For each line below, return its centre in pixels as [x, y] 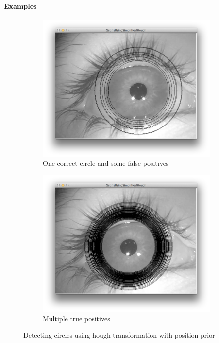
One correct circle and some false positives [106, 163]
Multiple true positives [76, 318]
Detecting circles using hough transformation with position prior [119, 334]
